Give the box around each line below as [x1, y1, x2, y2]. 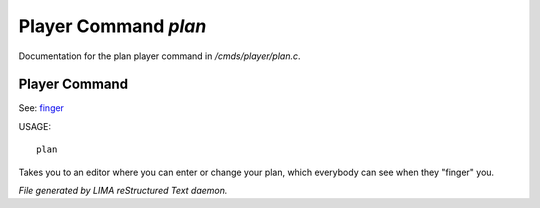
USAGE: [18, 120, 52, 132]
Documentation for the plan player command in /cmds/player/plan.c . [18, 50, 301, 62]
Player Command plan [18, 15, 207, 37]
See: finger [18, 102, 65, 114]
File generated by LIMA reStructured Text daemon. [18, 185, 228, 197]
